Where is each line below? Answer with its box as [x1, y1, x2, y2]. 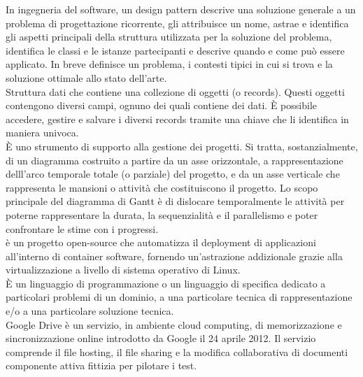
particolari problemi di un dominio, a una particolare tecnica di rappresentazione [6, 290, 353, 304]
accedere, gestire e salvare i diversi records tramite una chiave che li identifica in [6, 111, 349, 126]
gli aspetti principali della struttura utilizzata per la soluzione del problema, [6, 29, 332, 44]
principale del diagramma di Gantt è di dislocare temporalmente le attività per [6, 194, 345, 208]
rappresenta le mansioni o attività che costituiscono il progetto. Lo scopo [6, 180, 318, 194]
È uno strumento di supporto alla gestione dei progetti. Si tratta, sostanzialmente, [6, 138, 358, 153]
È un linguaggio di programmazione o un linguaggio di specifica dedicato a [6, 276, 326, 290]
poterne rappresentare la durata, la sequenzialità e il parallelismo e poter [6, 207, 318, 222]
